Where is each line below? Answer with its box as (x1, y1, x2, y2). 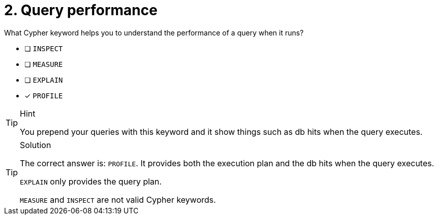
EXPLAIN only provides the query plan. (20, 176, 162, 187)
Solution (20, 139, 51, 150)
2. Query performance (4, 2, 158, 19)
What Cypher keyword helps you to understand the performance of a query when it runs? (4, 28, 304, 37)
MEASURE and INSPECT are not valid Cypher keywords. (20, 194, 216, 205)
